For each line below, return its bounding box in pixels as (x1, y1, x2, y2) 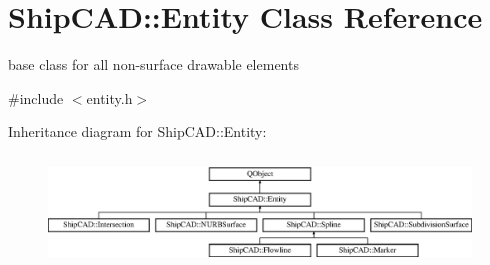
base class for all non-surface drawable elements (8, 54, 299, 75)
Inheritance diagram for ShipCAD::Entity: (8, 121, 267, 142)
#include (8, 87, 64, 108)
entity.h (86, 87, 133, 108)
